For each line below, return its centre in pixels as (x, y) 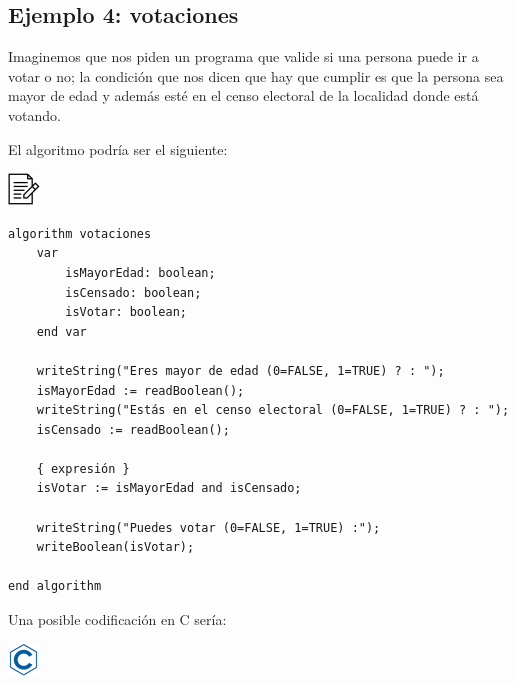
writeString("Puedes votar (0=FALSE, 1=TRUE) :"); (208, 527)
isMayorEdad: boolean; (140, 272)
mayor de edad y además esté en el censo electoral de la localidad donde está (243, 95)
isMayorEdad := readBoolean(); (140, 390)
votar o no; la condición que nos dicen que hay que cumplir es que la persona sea (256, 75)
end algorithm (55, 586)
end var (61, 331)
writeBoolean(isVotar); (115, 547)
